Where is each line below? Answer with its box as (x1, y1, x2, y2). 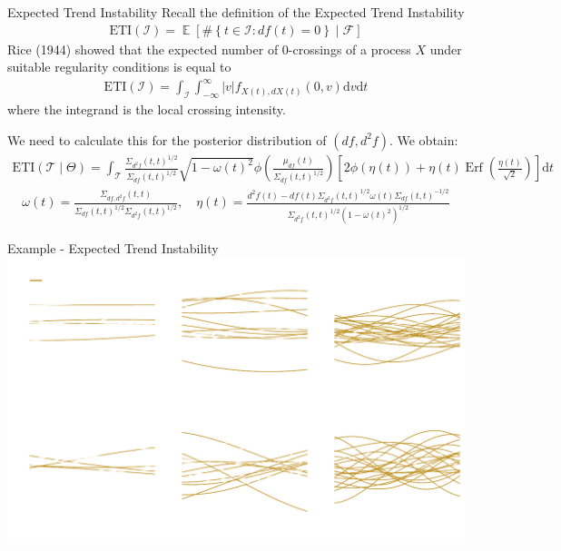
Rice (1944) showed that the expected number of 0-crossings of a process (7, 39, 411, 58)
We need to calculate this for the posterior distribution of (7, 130, 327, 149)
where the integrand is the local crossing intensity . (7, 100, 286, 119)
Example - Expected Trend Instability (7, 239, 219, 258)
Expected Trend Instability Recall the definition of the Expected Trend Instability (7, 3, 465, 21)
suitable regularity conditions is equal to (7, 57, 231, 76)
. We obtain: (389, 130, 458, 149)
